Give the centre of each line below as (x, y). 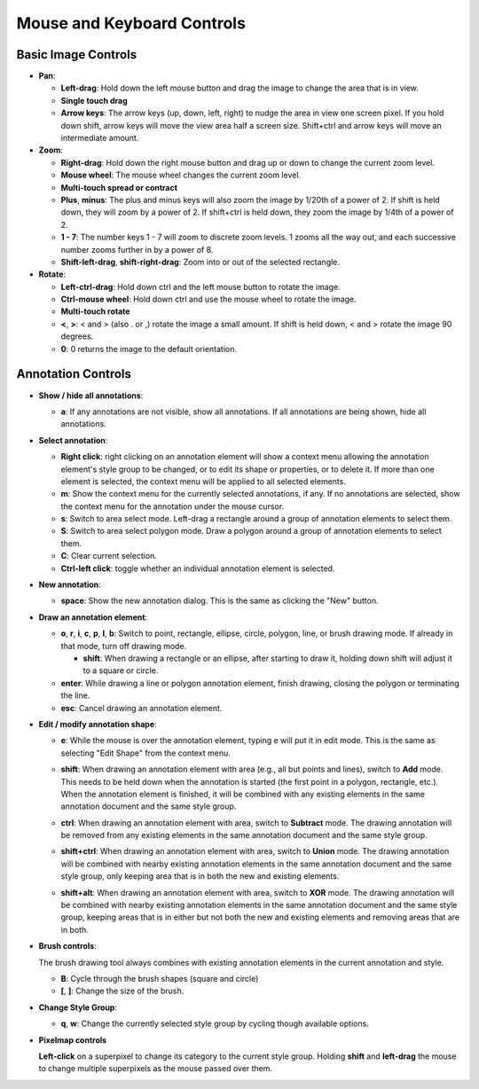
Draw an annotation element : (93, 617)
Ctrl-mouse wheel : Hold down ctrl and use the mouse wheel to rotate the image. (208, 299)
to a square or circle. (121, 670)
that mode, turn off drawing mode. (124, 646)
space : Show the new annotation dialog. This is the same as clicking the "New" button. (220, 601)
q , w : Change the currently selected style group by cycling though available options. (215, 1023)
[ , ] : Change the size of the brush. (122, 991)
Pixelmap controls (73, 1040)
